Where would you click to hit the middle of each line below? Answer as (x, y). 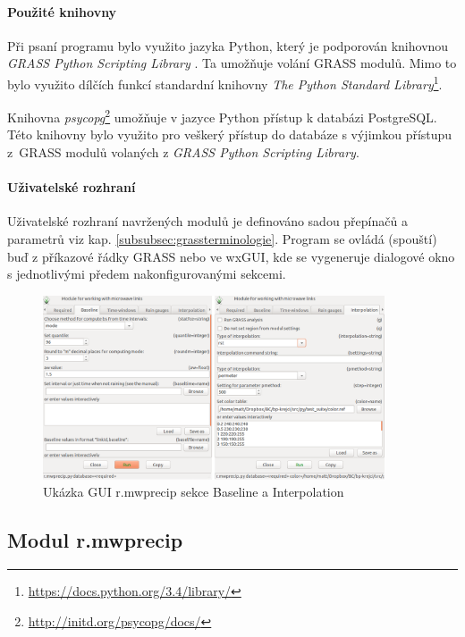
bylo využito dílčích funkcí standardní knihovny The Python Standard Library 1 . (225, 82)
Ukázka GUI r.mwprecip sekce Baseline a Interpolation (194, 492)
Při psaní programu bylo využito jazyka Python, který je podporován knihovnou (228, 45)
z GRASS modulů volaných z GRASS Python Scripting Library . (183, 152)
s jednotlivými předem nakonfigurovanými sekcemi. (147, 274)
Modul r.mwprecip (95, 540)
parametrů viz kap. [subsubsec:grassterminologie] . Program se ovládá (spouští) (222, 239)
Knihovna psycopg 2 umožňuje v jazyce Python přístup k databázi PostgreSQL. (222, 116)
